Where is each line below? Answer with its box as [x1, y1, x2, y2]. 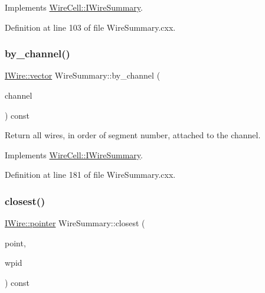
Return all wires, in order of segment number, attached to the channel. [5, 129, 261, 141]
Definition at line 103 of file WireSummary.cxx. [5, 21, 176, 33]
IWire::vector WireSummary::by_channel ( [5, 69, 161, 82]
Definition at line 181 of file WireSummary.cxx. [5, 168, 176, 181]
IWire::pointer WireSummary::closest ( [5, 217, 145, 229]
